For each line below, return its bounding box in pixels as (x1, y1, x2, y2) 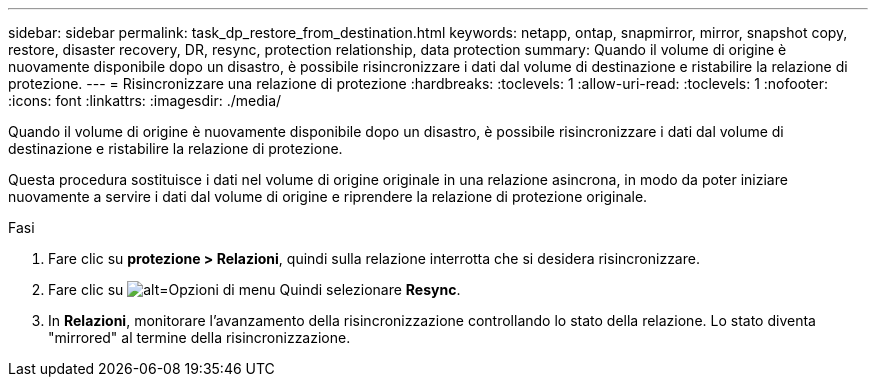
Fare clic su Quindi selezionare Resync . (48, 281, 461, 298)
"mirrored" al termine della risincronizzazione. (48, 329, 351, 346)
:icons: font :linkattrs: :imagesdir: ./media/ (8, 92, 282, 109)
